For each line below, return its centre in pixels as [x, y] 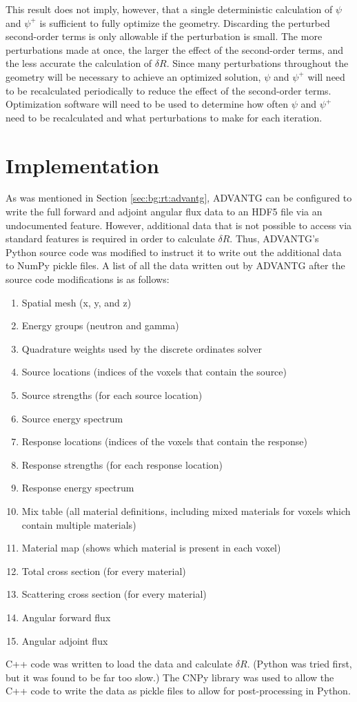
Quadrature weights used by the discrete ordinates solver [142, 348]
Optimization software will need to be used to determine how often [147, 104]
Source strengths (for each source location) [112, 395]
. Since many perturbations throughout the [257, 63]
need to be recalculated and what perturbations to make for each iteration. [164, 117]
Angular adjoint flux [65, 640]
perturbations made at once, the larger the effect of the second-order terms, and [175, 49]
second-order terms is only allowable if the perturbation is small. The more [164, 36]
